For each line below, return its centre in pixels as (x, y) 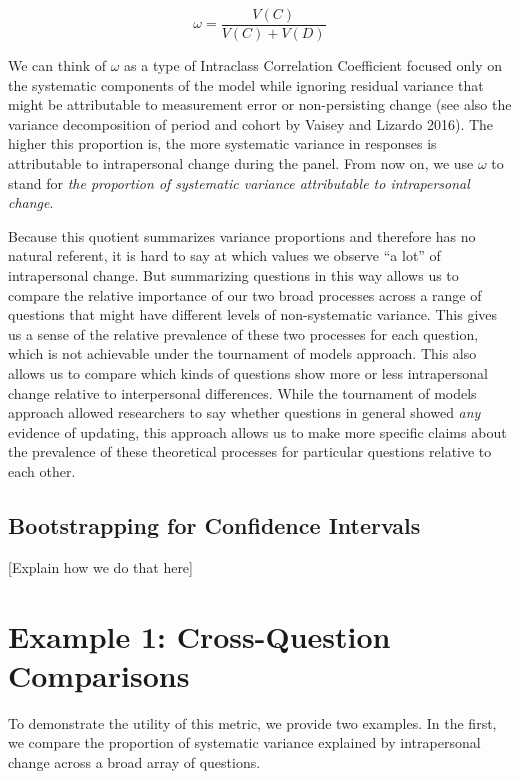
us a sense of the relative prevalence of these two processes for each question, (243, 333)
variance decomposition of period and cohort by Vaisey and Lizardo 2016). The (251, 123)
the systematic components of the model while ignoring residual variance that (246, 84)
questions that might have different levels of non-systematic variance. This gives (253, 314)
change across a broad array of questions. (134, 761)
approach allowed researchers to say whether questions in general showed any (244, 412)
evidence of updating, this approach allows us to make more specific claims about (257, 431)
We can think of (57, 65)
